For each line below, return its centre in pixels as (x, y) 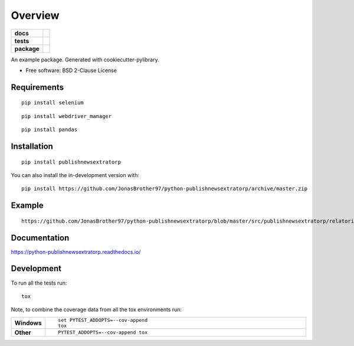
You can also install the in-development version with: (75, 175)
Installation (32, 146)
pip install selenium (53, 103)
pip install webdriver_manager (67, 116)
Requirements (37, 87)
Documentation (40, 238)
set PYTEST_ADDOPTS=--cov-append (103, 320)
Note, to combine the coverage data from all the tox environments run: (96, 309)
